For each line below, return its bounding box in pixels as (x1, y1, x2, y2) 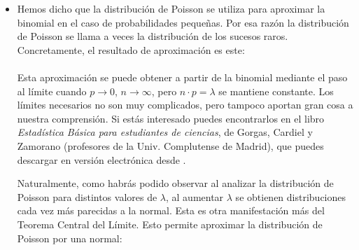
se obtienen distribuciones (235, 189, 346, 204)
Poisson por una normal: (17, 230, 122, 245)
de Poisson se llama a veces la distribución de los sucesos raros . (17, 29, 288, 43)
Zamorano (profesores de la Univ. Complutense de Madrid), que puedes (17, 138, 324, 153)
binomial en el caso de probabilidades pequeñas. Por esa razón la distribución (17, 15, 349, 29)
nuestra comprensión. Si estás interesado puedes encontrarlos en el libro (17, 111, 325, 125)
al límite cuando (17, 83, 87, 98)
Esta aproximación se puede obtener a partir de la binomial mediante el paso (17, 69, 348, 84)
